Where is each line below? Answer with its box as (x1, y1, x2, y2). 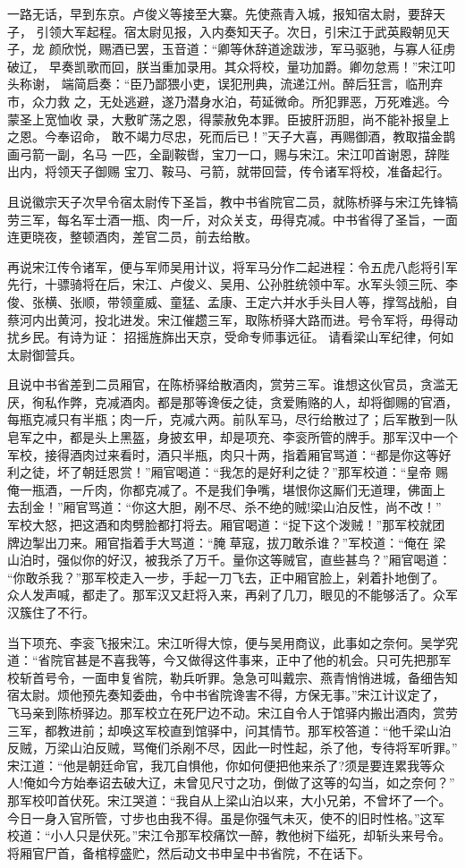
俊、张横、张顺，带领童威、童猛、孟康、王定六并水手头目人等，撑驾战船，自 (7, 292, 458, 311)
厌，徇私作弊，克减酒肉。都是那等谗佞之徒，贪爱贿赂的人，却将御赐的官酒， (7, 392, 458, 411)
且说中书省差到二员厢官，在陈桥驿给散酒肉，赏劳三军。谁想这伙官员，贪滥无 (7, 375, 458, 394)
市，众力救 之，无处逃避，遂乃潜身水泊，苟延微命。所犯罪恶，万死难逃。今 (7, 91, 450, 110)
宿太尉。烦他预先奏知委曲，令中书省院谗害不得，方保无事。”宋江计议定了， (7, 685, 445, 704)
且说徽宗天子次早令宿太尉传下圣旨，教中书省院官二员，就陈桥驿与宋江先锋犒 (7, 191, 458, 210)
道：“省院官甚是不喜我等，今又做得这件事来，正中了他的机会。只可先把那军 (7, 651, 452, 669)
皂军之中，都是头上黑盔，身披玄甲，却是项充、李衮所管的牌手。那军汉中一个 (7, 428, 458, 447)
